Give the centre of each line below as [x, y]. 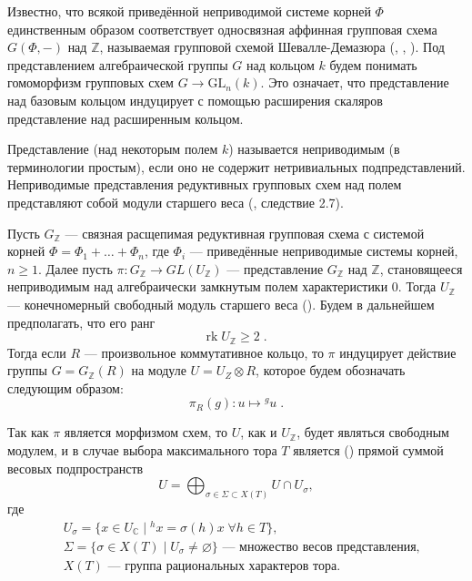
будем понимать [373, 64]
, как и [259, 432]
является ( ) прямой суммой [368, 450]
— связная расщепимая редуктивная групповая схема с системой [245, 233]
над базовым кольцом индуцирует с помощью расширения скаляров [195, 100]
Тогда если [37, 352]
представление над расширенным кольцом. [126, 118]
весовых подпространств [75, 468]
